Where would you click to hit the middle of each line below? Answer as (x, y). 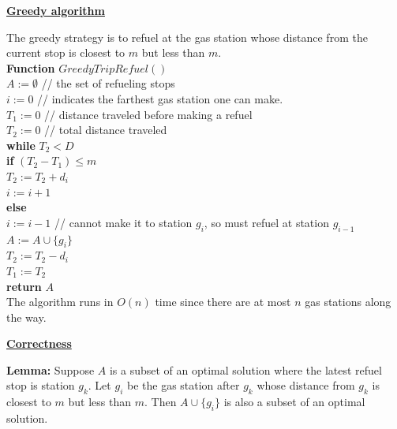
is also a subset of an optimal (294, 402)
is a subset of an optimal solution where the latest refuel (245, 369)
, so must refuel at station (266, 222)
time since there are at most (223, 302)
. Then (161, 402)
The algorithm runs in (60, 302)
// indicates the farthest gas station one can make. (160, 98)
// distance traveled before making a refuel (148, 114)
